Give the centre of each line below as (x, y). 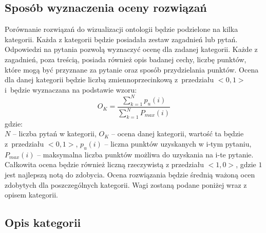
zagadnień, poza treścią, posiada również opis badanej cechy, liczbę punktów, (126, 59)
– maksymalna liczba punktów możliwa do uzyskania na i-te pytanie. (145, 154)
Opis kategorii (43, 222)
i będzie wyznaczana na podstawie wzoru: (71, 89)
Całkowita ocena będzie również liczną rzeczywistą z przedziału (104, 164)
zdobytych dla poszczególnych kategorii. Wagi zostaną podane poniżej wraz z (126, 184)
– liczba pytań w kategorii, (54, 133)
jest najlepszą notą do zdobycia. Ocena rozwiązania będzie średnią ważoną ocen (130, 174)
